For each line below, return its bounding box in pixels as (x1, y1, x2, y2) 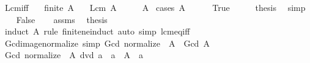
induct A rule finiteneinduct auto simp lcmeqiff (4, 25, 190, 38)
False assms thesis (16, 13, 108, 25)
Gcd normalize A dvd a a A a (4, 48, 144, 61)
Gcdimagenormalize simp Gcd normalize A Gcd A (4, 36, 210, 49)
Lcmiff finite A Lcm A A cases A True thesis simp (4, 1, 306, 13)
